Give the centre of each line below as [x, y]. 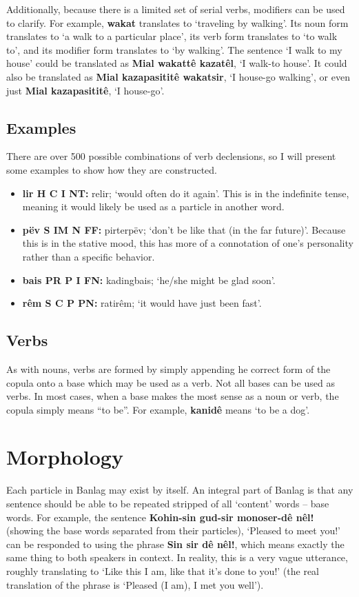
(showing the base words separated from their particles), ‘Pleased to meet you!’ [173, 530]
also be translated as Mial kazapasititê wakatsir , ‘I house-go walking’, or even [178, 76]
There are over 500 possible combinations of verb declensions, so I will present [171, 156]
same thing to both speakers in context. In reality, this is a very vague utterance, [177, 557]
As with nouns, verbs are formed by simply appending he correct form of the [168, 368]
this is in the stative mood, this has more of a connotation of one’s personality [188, 243]
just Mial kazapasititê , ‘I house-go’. [85, 90]
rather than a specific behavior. [89, 256]
